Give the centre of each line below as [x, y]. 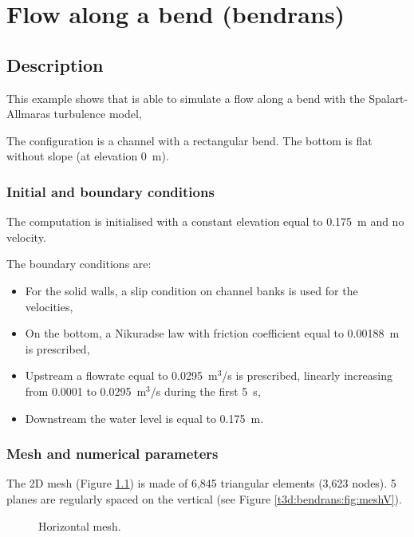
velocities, [49, 306]
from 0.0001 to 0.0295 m [86, 391]
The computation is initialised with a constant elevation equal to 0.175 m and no [205, 221]
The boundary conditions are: [79, 264]
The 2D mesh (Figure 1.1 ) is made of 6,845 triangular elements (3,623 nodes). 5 [201, 483]
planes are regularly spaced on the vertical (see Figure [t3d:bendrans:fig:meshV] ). [204, 498]
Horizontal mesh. [80, 525]
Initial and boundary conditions [110, 191]
